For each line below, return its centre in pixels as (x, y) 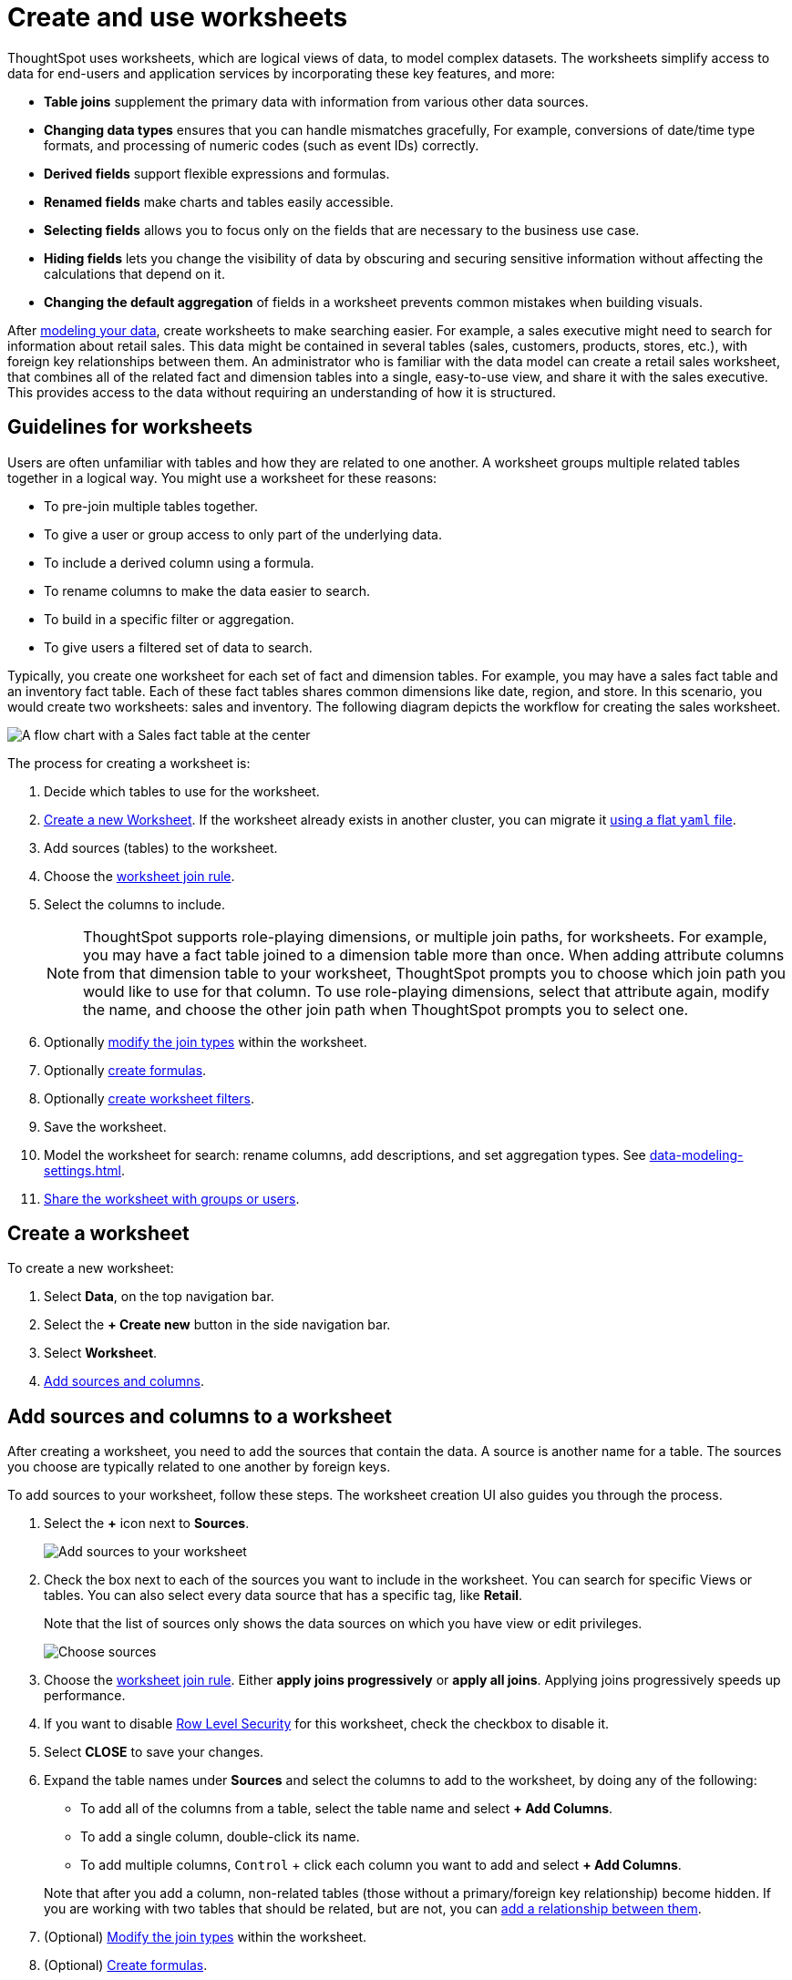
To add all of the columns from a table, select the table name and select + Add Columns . (347, 1809)
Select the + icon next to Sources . (147, 1523)
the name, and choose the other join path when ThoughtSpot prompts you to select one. (386, 1009)
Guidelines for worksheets (130, 427)
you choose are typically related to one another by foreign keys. (199, 1467)
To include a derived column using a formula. (179, 562)
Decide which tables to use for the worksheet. (182, 791)
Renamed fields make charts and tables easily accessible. (219, 201)
